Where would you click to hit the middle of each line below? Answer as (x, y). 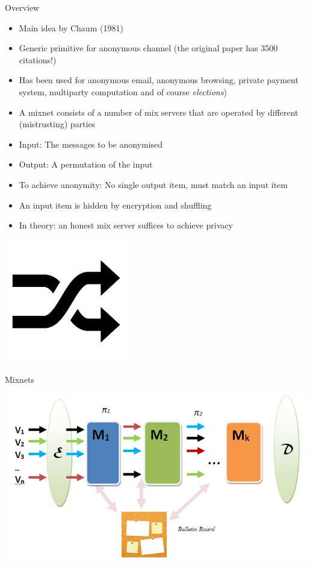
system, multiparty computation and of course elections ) (123, 91)
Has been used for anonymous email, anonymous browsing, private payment (159, 80)
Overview (22, 7)
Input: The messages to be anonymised (91, 144)
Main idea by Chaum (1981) (71, 27)
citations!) (38, 59)
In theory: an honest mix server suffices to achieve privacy (126, 225)
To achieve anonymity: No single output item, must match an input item (153, 184)
